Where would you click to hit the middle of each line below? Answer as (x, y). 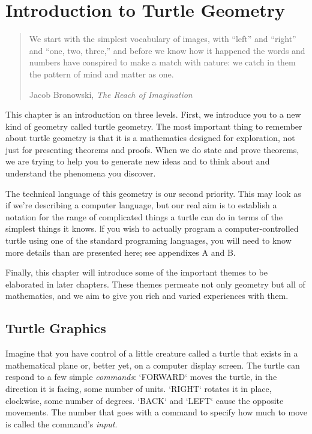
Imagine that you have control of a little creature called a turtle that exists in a (152, 353)
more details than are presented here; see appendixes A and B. (121, 252)
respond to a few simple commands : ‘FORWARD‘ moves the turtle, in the (141, 377)
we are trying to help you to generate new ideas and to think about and (138, 161)
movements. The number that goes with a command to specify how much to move (157, 412)
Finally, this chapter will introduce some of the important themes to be (136, 272)
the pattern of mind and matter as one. (101, 74)
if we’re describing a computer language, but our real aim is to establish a (141, 205)
